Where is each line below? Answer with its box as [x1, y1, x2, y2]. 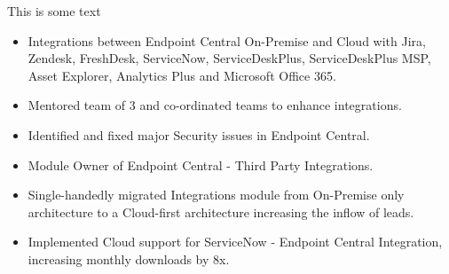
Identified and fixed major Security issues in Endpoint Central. [28, 125, 370, 144]
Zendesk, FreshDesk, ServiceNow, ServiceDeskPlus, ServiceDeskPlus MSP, [28, 49, 431, 67]
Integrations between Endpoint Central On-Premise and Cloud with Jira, [28, 31, 426, 50]
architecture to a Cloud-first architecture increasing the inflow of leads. [28, 202, 414, 221]
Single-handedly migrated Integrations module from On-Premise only [28, 185, 405, 204]
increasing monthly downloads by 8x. [28, 249, 230, 268]
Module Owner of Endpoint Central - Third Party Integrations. [28, 155, 374, 174]
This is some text [7, 2, 101, 20]
